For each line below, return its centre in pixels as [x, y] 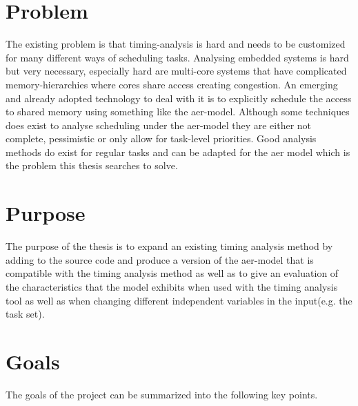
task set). [25, 314]
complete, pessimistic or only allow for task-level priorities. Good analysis [161, 138]
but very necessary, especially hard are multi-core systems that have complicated [176, 71]
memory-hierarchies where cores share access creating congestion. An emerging [172, 84]
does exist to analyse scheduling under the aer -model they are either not [159, 125]
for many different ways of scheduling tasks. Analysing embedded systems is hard [177, 57]
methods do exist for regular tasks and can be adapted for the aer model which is [178, 152]
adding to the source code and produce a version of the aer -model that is [160, 259]
